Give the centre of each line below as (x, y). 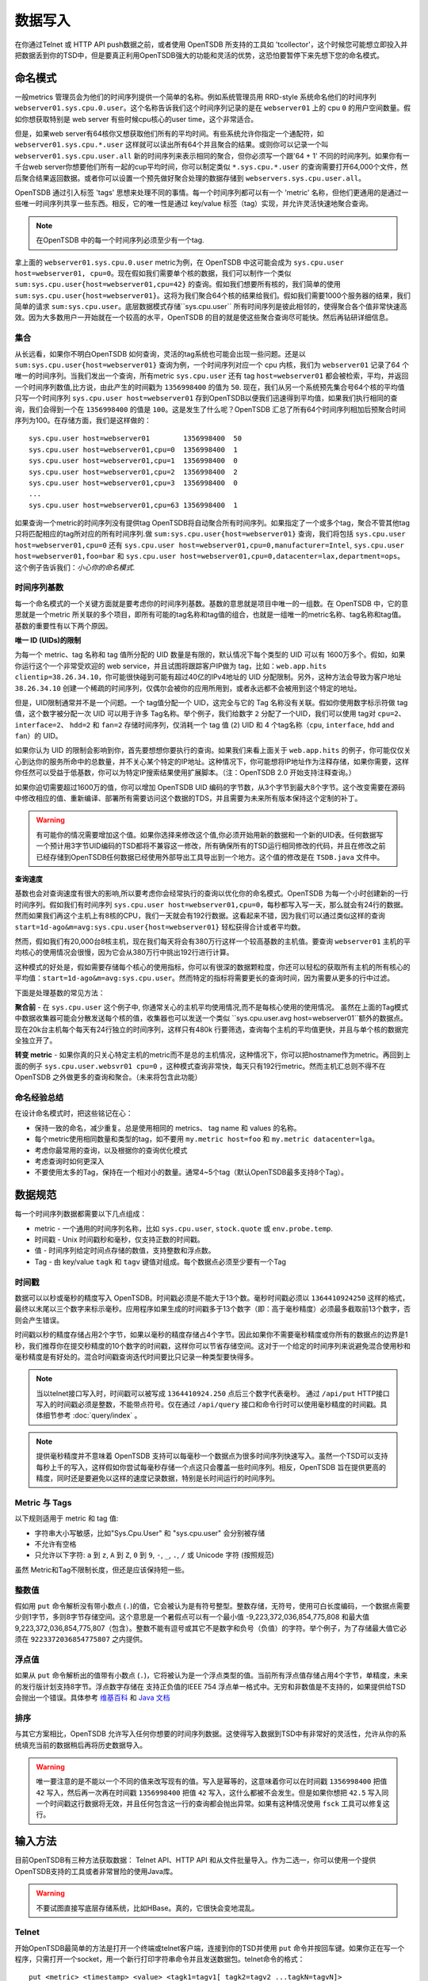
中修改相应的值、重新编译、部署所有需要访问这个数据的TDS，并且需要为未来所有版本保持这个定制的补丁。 (188, 798)
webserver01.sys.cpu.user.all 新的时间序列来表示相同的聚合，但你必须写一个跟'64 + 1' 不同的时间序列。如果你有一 (212, 155)
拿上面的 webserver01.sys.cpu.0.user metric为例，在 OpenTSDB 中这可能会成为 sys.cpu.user (179, 262)
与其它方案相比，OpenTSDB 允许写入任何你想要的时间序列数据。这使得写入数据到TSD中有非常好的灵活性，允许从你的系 (211, 1734)
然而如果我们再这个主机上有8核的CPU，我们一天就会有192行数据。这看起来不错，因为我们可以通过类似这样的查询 (200, 916)
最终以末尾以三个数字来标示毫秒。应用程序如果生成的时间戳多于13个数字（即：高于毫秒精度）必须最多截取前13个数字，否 (213, 1309)
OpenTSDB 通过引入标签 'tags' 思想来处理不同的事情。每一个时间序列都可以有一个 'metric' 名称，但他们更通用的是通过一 (212, 192)
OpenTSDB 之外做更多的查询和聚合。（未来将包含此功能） (108, 1077)
